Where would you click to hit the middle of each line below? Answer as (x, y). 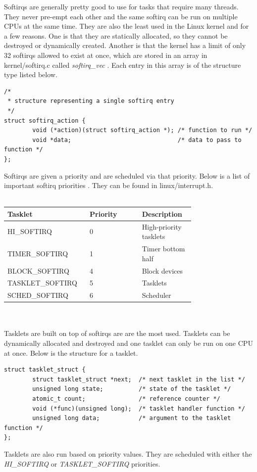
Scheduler (156, 295)
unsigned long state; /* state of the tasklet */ (132, 389)
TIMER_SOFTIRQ (38, 253)
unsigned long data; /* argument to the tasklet (132, 418)
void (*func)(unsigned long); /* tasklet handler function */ (139, 408)
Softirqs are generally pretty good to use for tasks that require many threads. (121, 6)
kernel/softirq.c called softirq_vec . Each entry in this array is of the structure (123, 65)
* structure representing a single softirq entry (91, 101)
